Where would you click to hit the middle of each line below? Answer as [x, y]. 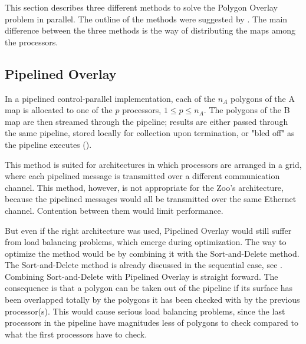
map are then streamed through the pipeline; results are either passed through [147, 121]
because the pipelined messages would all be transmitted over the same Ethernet [151, 199]
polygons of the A [262, 98]
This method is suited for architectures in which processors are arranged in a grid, [153, 164]
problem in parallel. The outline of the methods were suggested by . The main [146, 19]
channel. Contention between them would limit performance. [114, 210]
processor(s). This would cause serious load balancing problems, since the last [145, 311]
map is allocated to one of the [59, 110]
